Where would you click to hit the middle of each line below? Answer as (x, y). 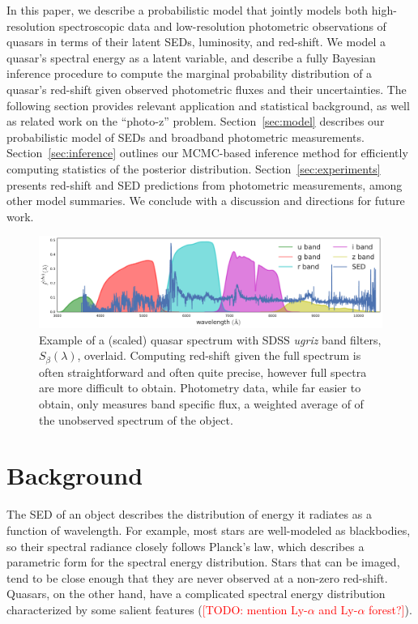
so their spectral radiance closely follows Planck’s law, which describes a (186, 546)
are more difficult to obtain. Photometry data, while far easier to (200, 388)
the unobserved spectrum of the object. (136, 419)
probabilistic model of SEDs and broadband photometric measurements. (186, 137)
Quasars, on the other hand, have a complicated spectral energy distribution (196, 594)
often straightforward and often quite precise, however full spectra (203, 372)
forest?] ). (390, 609)
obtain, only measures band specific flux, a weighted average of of (201, 404)
